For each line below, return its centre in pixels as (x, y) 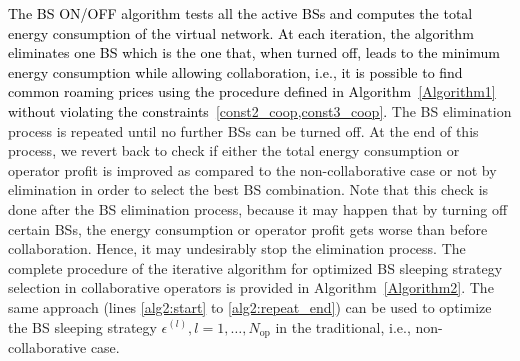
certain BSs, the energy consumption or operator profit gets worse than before (248, 228)
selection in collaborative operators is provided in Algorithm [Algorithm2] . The (251, 287)
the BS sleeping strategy (82, 326)
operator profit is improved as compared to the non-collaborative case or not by (252, 169)
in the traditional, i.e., (343, 326)
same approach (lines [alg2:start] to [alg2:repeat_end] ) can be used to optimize (250, 306)
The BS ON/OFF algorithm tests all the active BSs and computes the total (240, 13)
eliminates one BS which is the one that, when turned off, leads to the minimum (254, 52)
